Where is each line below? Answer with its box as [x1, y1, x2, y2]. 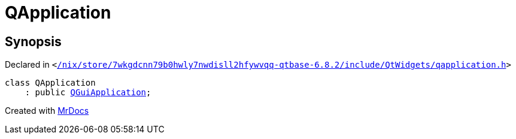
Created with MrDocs [5, 105, 89, 116]
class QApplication [5, 78, 96, 88]
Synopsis [5, 34, 62, 49]
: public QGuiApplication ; [25, 87, 151, 98]
